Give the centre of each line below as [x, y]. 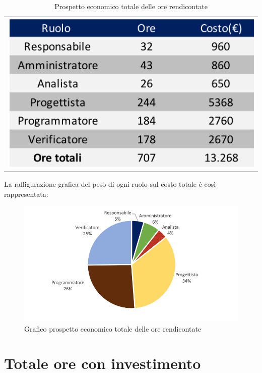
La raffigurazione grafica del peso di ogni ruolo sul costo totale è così [110, 184]
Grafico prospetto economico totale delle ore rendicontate [113, 328]
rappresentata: [26, 194]
